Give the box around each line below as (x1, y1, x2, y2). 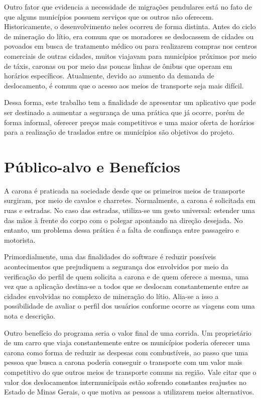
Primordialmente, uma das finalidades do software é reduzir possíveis (4, 251, 216, 262)
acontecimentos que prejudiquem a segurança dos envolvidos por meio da (4, 261, 228, 271)
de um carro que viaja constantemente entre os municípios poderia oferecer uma (4, 337, 250, 348)
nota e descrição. (4, 310, 55, 321)
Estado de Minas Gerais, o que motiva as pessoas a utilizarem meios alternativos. (4, 386, 254, 397)
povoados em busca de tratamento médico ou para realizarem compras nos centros (4, 41, 257, 51)
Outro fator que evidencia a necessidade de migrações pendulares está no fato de (4, 2, 252, 12)
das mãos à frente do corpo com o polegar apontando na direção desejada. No (4, 215, 243, 225)
